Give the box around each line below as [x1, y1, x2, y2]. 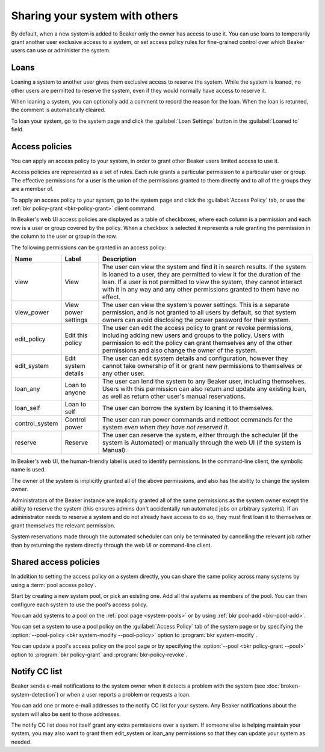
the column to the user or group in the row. [11, 232, 117, 240]
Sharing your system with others [11, 9, 179, 22]
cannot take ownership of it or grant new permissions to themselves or [102, 362, 303, 370]
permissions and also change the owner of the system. [102, 346, 258, 355]
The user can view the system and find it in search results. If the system [102, 263, 306, 271]
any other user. [102, 369, 145, 378]
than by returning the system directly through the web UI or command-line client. [11, 541, 212, 548]
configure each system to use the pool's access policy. [11, 601, 148, 608]
